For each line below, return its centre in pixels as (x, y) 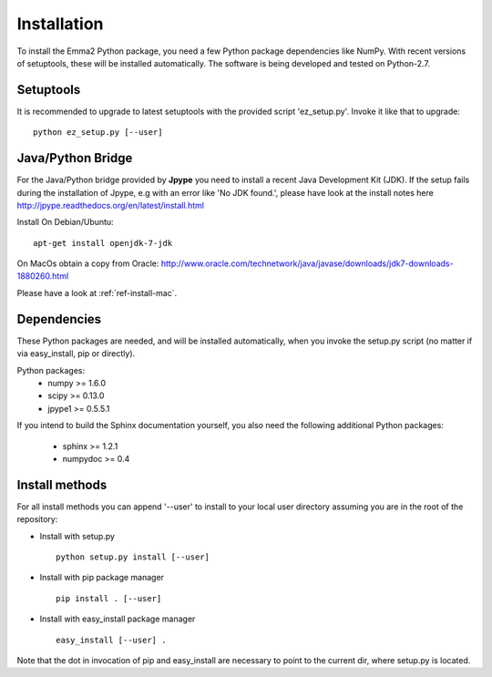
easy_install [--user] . (111, 640)
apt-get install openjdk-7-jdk (103, 243)
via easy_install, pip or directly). (76, 354)
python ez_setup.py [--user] (98, 133)
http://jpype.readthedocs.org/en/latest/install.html (111, 205)
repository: (37, 519)
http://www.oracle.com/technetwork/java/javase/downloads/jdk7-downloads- (307, 263)
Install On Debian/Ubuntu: (65, 222)
